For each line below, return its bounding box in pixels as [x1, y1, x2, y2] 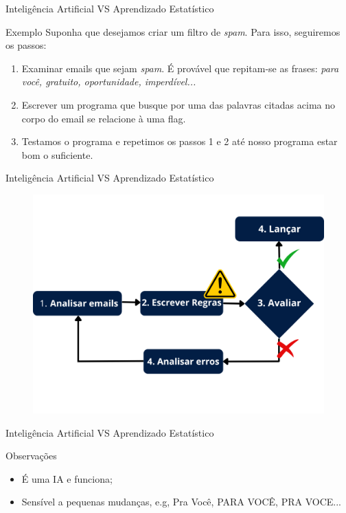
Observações [5, 448, 57, 463]
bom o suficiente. [21, 147, 93, 162]
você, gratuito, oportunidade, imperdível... [21, 74, 196, 89]
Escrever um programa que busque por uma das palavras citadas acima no [21, 97, 335, 111]
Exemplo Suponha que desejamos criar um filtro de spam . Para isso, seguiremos [5, 24, 341, 39]
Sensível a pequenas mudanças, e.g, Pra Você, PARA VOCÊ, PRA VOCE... [21, 494, 341, 509]
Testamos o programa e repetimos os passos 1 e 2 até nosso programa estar [21, 134, 338, 149]
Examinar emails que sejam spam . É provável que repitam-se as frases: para [21, 61, 339, 75]
